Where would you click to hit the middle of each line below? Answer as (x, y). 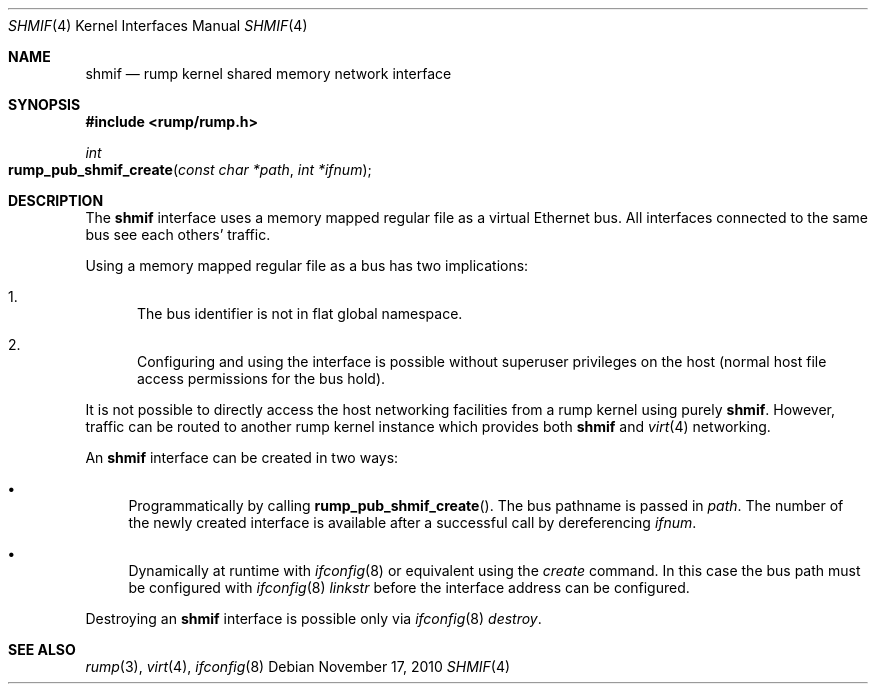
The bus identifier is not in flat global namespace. (300, 313)
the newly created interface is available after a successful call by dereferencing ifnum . (412, 522)
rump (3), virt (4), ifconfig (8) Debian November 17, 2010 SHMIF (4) (298, 666)
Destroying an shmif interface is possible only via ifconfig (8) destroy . (313, 618)
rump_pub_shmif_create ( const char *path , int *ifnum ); (190, 169)
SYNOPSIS (44, 104)
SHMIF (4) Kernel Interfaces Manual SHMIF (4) (158, 25)
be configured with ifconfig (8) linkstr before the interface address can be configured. (409, 587)
